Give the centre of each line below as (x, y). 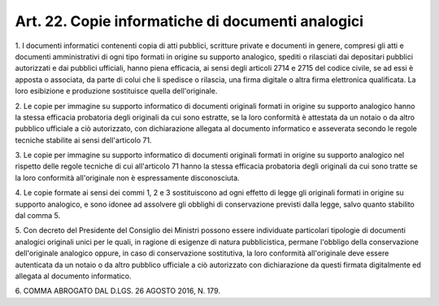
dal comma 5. (38, 216)
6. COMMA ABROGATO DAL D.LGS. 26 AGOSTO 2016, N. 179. (118, 291)
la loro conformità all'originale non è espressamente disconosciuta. (127, 177)
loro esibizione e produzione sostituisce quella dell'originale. (116, 91)
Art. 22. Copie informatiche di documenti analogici (189, 21)
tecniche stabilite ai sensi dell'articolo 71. (83, 140)
